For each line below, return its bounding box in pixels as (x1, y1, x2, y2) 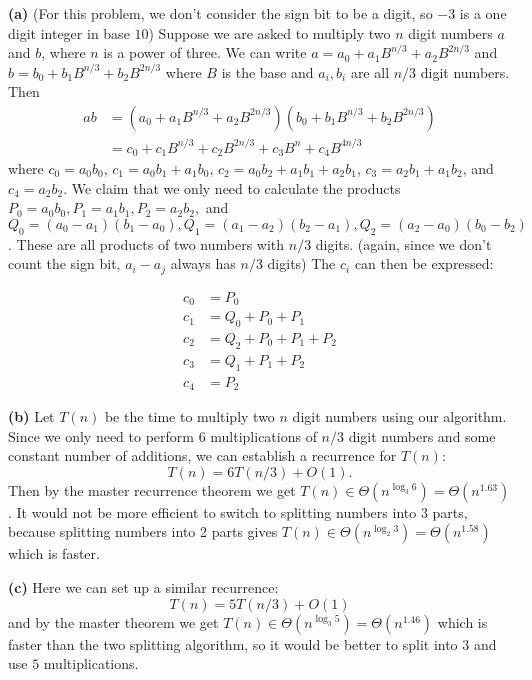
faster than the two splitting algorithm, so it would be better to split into (8, 633, 458, 654)
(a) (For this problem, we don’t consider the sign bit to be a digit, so (8, 3, 433, 23)
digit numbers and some (348, 425, 496, 446)
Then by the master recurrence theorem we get (8, 479, 296, 500)
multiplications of (210, 425, 317, 446)
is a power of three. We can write (103, 42, 307, 63)
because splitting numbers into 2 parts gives (8, 521, 278, 542)
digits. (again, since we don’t (315, 233, 492, 254)
